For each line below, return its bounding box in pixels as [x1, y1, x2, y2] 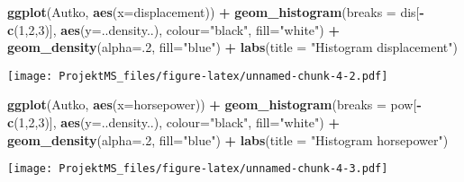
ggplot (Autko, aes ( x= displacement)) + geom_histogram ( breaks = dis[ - [7, 3, 424, 21]
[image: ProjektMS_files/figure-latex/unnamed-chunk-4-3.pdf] [7, 162, 388, 176]
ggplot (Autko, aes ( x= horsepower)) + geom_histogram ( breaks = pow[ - [7, 95, 422, 114]
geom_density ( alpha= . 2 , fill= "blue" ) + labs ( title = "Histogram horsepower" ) [7, 130, 449, 149]
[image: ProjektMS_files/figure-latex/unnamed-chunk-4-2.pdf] [7, 69, 388, 82]
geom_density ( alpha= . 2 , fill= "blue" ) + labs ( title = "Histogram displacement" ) [7, 38, 458, 56]
